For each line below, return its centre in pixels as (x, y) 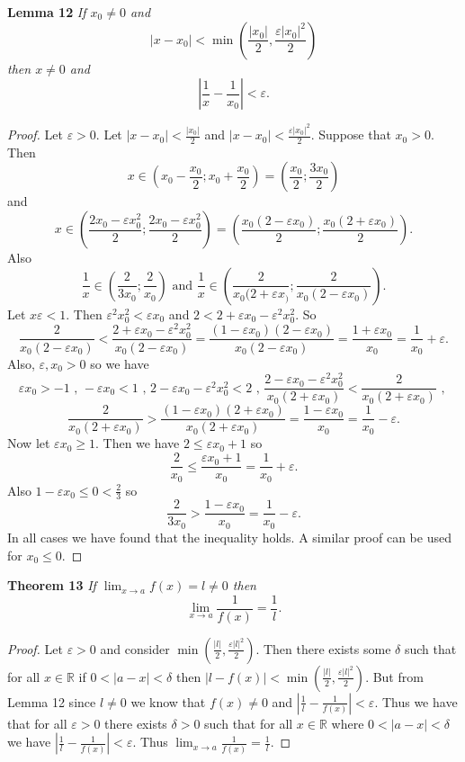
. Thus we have (416, 701)
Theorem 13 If (52, 585)
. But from (394, 676)
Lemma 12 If (47, 12)
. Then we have (138, 443)
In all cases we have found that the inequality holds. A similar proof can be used (229, 537)
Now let (29, 443)
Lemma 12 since (52, 701)
